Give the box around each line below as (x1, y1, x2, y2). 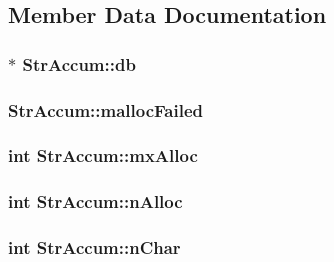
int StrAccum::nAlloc (8, 189, 183, 214)
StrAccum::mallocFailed (8, 97, 203, 122)
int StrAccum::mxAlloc (8, 143, 198, 168)
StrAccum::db (22, 51, 136, 76)
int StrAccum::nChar (8, 235, 181, 260)
